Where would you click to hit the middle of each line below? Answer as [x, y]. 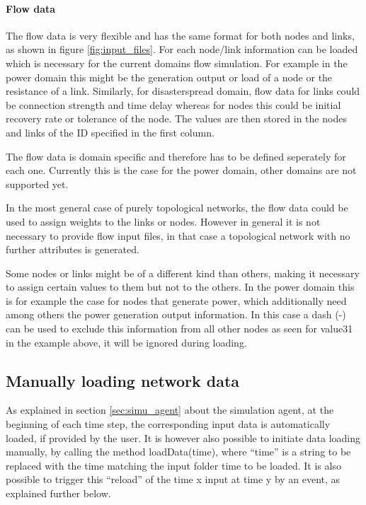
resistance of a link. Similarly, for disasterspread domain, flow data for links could [183, 91]
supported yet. [37, 184]
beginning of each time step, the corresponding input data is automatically [168, 424]
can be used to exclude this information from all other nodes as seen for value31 [179, 329]
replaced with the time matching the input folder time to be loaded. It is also [173, 465]
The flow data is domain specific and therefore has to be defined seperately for [176, 156]
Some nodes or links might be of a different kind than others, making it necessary [183, 273]
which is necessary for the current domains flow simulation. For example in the [177, 63]
